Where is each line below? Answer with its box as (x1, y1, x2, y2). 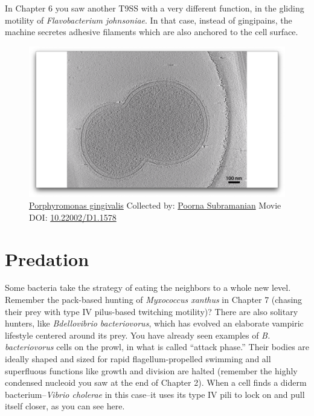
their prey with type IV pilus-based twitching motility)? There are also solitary (5, 305, 298, 317)
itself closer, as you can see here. (5, 400, 125, 412)
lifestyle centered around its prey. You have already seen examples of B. (5, 328, 271, 341)
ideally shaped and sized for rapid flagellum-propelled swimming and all (5, 353, 271, 365)
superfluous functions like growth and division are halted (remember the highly (5, 364, 298, 377)
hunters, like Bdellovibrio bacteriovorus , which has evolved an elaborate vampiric (5, 317, 304, 330)
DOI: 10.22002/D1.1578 (29, 210, 117, 223)
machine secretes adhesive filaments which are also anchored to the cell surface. (5, 25, 298, 38)
